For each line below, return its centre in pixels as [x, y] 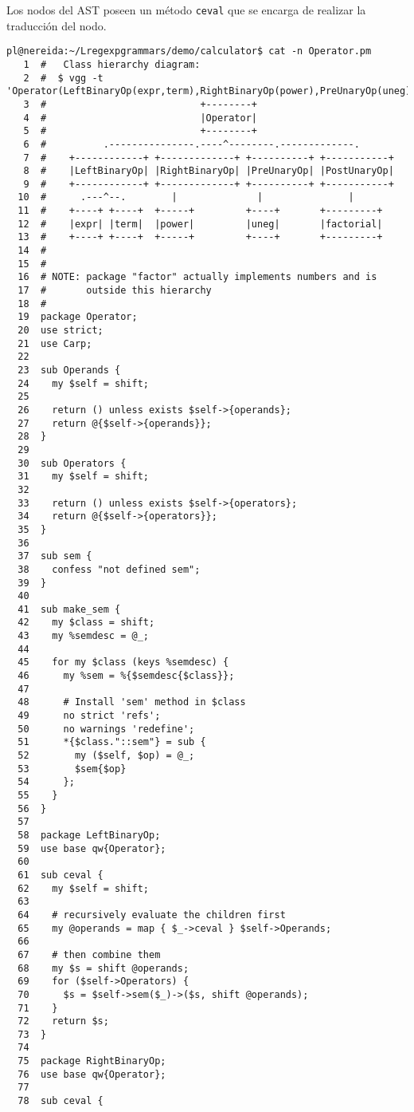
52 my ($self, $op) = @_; [106, 756]
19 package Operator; [78, 317]
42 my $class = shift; [86, 623]
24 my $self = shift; [83, 383]
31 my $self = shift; [83, 477]
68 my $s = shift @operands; [103, 968]
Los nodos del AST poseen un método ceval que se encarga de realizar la [186, 10]
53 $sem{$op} [72, 769]
